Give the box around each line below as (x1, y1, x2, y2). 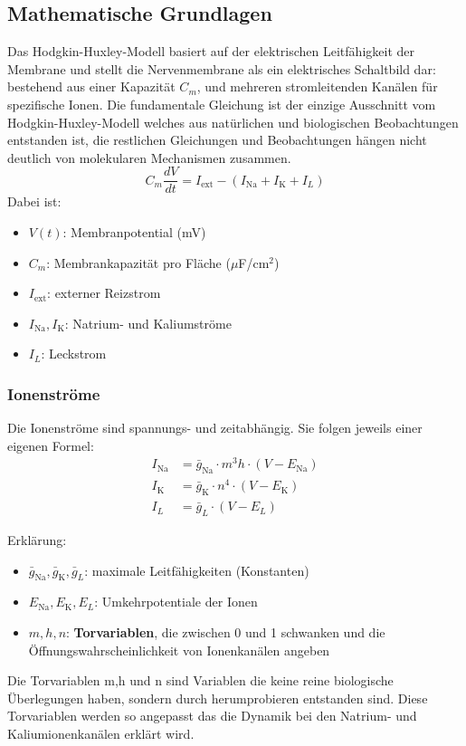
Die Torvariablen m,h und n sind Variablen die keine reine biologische (7, 671, 394, 690)
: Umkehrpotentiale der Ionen (94, 592, 258, 611)
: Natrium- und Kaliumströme (64, 313, 232, 332)
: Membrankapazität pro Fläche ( (46, 253, 231, 272)
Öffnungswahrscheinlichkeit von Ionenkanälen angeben (28, 640, 330, 659)
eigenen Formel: (7, 435, 94, 454)
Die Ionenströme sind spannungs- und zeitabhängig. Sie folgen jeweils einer (7, 418, 423, 437)
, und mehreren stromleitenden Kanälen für (196, 77, 438, 96)
